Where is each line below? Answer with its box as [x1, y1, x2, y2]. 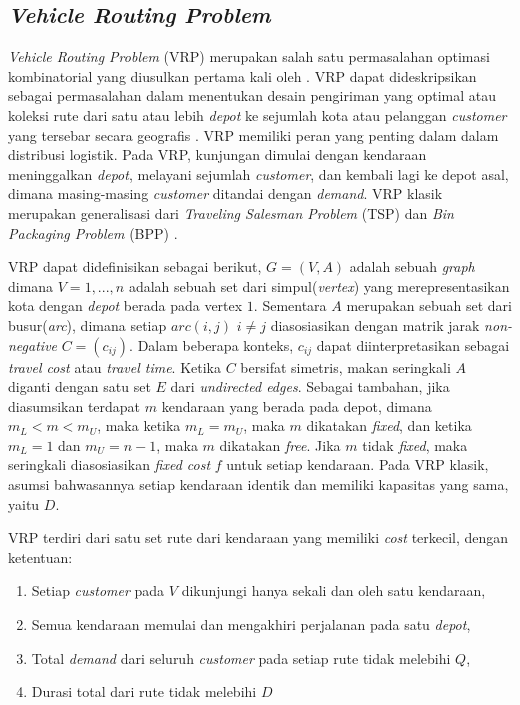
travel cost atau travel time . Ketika [8, 356, 222, 377]
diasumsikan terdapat [8, 395, 141, 416]
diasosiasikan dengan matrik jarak [270, 314, 480, 335]
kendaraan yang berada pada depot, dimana [161, 395, 432, 416]
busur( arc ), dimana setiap [8, 314, 167, 335]
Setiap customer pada [31, 580, 165, 601]
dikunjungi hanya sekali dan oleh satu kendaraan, [181, 580, 486, 601]
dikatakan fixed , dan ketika [306, 415, 472, 436]
